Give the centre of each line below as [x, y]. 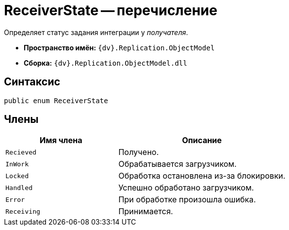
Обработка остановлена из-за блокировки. [202, 176]
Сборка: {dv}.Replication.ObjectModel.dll [105, 63]
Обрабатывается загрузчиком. [177, 164]
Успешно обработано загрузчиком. [186, 188]
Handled [19, 188]
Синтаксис [32, 82]
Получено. [139, 152]
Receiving [23, 211]
